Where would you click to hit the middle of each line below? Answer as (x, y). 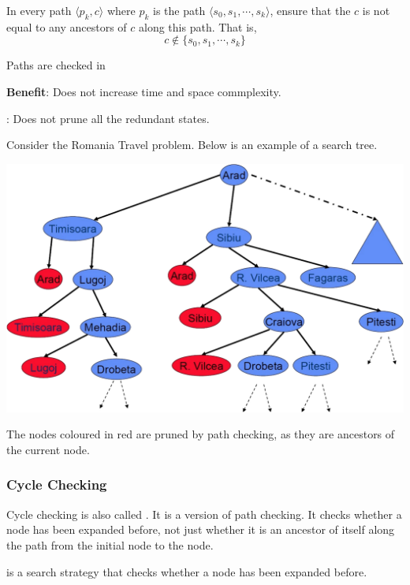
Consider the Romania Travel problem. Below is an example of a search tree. (192, 145)
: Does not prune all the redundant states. (108, 118)
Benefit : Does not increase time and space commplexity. (144, 91)
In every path (39, 10)
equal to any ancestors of (67, 26)
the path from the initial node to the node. (110, 544)
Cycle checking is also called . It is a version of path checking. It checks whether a (204, 514)
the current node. (48, 449)
